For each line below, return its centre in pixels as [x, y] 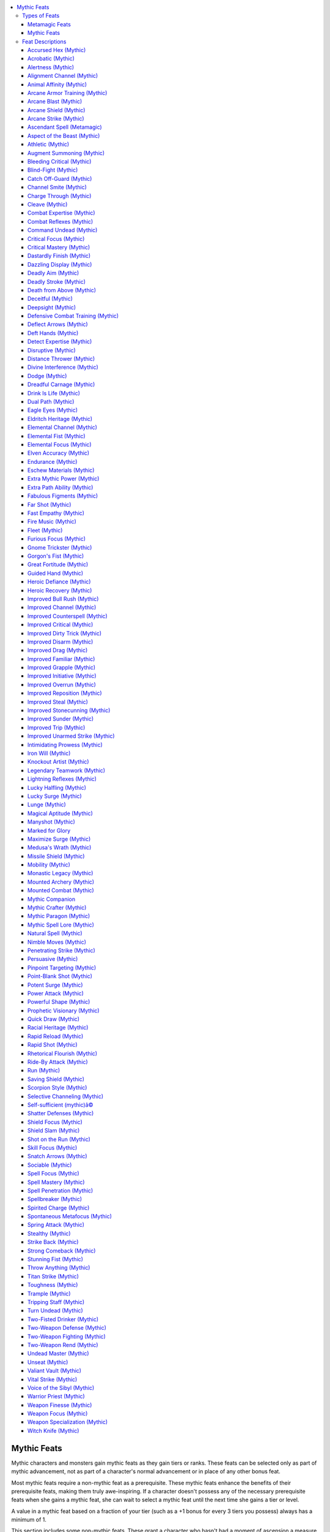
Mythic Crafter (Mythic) [57, 908]
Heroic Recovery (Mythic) [60, 590]
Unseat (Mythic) [48, 1362]
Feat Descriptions [44, 41]
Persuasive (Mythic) [53, 959]
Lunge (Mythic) [47, 805]
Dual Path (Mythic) [51, 401]
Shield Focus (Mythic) [55, 1122]
